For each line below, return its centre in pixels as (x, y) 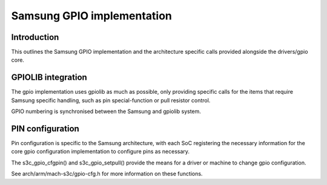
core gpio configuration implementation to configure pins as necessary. (101, 152)
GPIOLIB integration (49, 78)
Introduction (35, 37)
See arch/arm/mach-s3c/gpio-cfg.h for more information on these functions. (107, 174)
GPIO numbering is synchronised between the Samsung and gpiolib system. (106, 111)
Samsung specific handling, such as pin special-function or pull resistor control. (111, 100)
